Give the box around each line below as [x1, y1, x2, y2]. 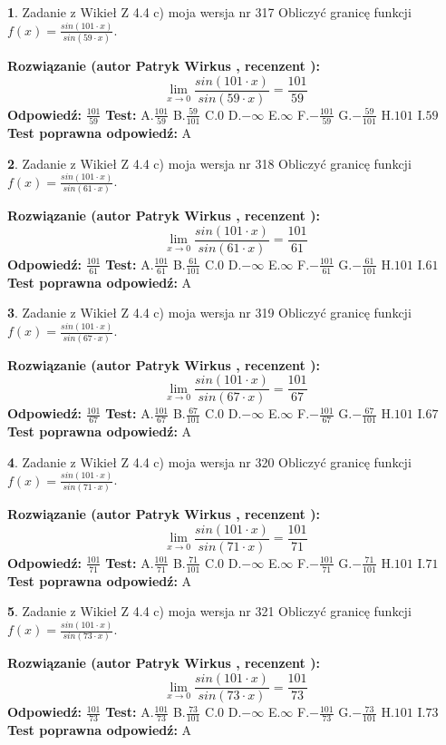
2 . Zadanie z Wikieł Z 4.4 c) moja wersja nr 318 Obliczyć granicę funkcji [7, 153, 412, 172]
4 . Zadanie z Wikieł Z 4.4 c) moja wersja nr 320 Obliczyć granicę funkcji [7, 452, 412, 471]
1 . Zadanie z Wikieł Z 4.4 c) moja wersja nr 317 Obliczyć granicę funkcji [7, 3, 412, 21]
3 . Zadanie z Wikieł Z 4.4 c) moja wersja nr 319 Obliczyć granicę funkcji [7, 303, 412, 322]
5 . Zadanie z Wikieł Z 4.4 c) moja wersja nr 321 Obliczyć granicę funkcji [7, 602, 412, 621]
